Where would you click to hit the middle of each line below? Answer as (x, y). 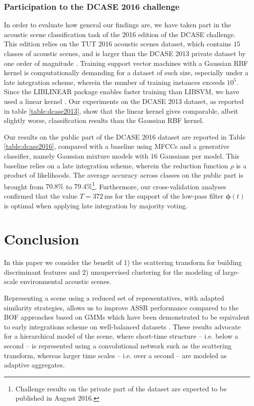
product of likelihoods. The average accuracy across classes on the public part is (124, 175)
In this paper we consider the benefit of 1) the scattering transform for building (123, 262)
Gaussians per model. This (200, 155)
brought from (24, 186)
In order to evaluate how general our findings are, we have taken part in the (118, 25)
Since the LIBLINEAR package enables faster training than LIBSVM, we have (122, 91)
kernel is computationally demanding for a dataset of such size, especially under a (126, 72)
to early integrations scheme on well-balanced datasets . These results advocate (122, 326)
